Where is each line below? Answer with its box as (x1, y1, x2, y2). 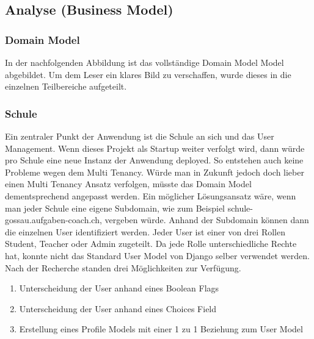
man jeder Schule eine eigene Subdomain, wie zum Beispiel (5, 201, 225, 214)
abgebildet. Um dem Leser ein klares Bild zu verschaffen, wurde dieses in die (5, 68, 291, 80)
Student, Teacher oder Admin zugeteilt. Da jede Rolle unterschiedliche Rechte (5, 237, 297, 250)
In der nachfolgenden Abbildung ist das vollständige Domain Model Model (5, 56, 284, 68)
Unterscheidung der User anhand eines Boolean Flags (19, 282, 219, 294)
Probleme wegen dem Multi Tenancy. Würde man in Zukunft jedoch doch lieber (5, 165, 304, 178)
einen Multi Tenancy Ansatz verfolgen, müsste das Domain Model (5, 177, 252, 190)
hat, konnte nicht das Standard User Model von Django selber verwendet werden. (5, 249, 310, 262)
